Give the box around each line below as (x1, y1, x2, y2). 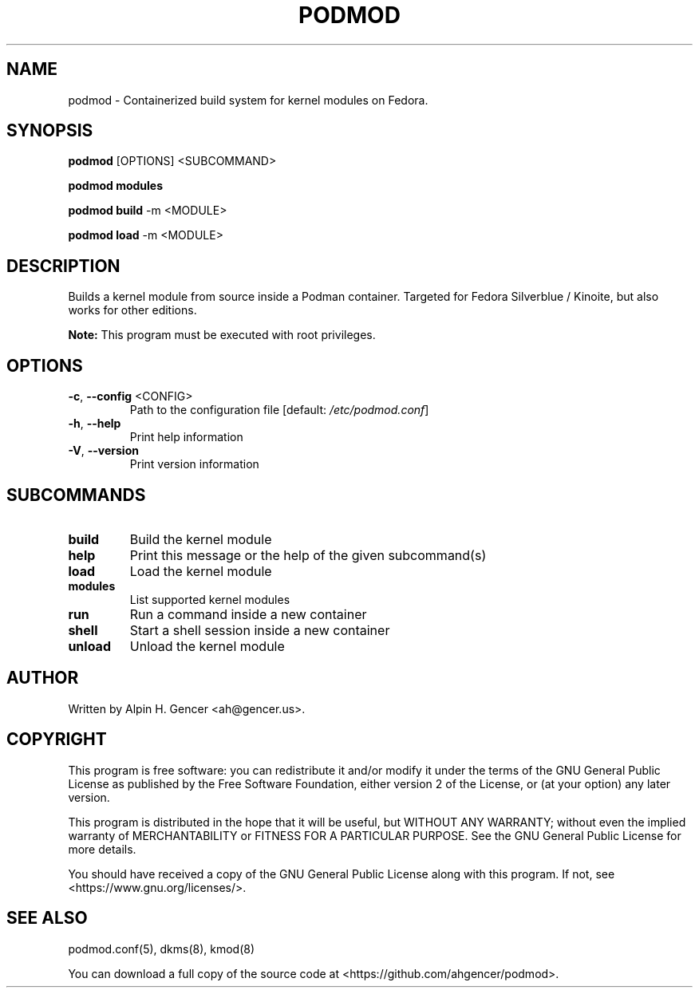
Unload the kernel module (129, 637, 285, 654)
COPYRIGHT (6, 729, 107, 750)
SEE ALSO (6, 908, 88, 929)
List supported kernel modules (129, 592, 290, 606)
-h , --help (68, 416, 121, 431)
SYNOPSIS (6, 120, 93, 141)
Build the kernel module (129, 531, 272, 547)
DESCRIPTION (6, 255, 120, 276)
